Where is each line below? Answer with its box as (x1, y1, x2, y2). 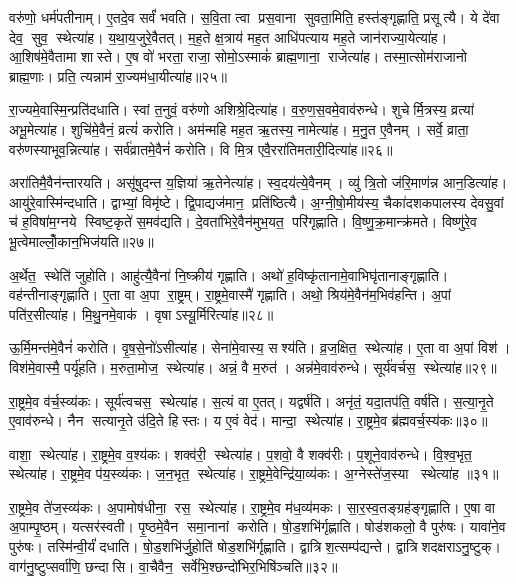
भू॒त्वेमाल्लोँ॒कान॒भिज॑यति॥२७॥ (9, 230, 154, 251)
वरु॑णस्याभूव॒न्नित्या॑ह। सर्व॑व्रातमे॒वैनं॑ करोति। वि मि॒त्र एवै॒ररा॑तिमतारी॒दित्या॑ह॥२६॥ (9, 138, 393, 159)
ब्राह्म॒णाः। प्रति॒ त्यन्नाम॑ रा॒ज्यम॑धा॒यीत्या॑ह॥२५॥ (9, 65, 227, 86)
